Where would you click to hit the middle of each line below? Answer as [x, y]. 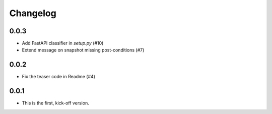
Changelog [33, 13]
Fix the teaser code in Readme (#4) [59, 77]
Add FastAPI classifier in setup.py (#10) [63, 43]
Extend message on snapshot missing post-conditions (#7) [83, 50]
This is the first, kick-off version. [55, 103]
